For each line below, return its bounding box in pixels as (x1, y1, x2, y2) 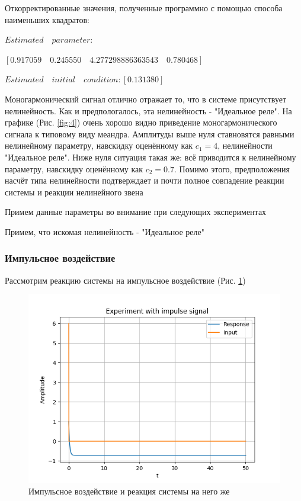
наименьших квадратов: (5, 13, 89, 25)
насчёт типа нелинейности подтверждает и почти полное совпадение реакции (5, 174, 284, 187)
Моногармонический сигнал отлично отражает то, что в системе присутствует (5, 92, 287, 105)
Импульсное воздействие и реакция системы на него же (28, 484, 230, 497)
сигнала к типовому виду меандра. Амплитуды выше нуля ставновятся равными (5, 127, 294, 140)
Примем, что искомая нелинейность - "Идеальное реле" (5, 225, 205, 237)
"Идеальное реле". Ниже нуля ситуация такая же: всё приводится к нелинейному (5, 150, 296, 163)
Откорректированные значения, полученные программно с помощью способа (5, 2, 283, 14)
